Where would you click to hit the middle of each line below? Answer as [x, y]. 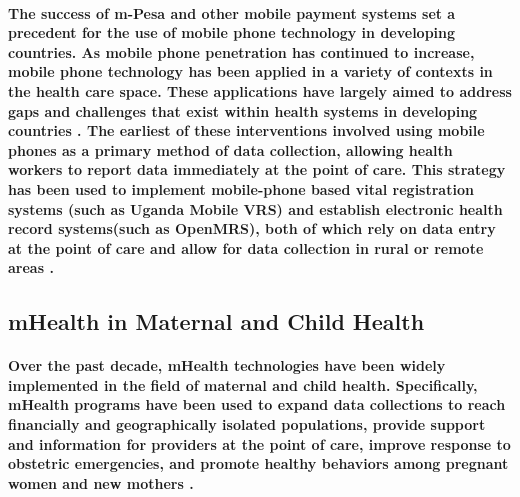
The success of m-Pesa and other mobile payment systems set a [232, 12]
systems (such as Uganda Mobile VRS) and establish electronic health [255, 208]
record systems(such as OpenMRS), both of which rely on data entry [252, 228]
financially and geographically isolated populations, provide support [247, 424]
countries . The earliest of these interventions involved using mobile [246, 130]
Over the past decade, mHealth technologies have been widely [227, 365]
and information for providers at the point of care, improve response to [259, 443]
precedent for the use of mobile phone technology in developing [232, 32]
